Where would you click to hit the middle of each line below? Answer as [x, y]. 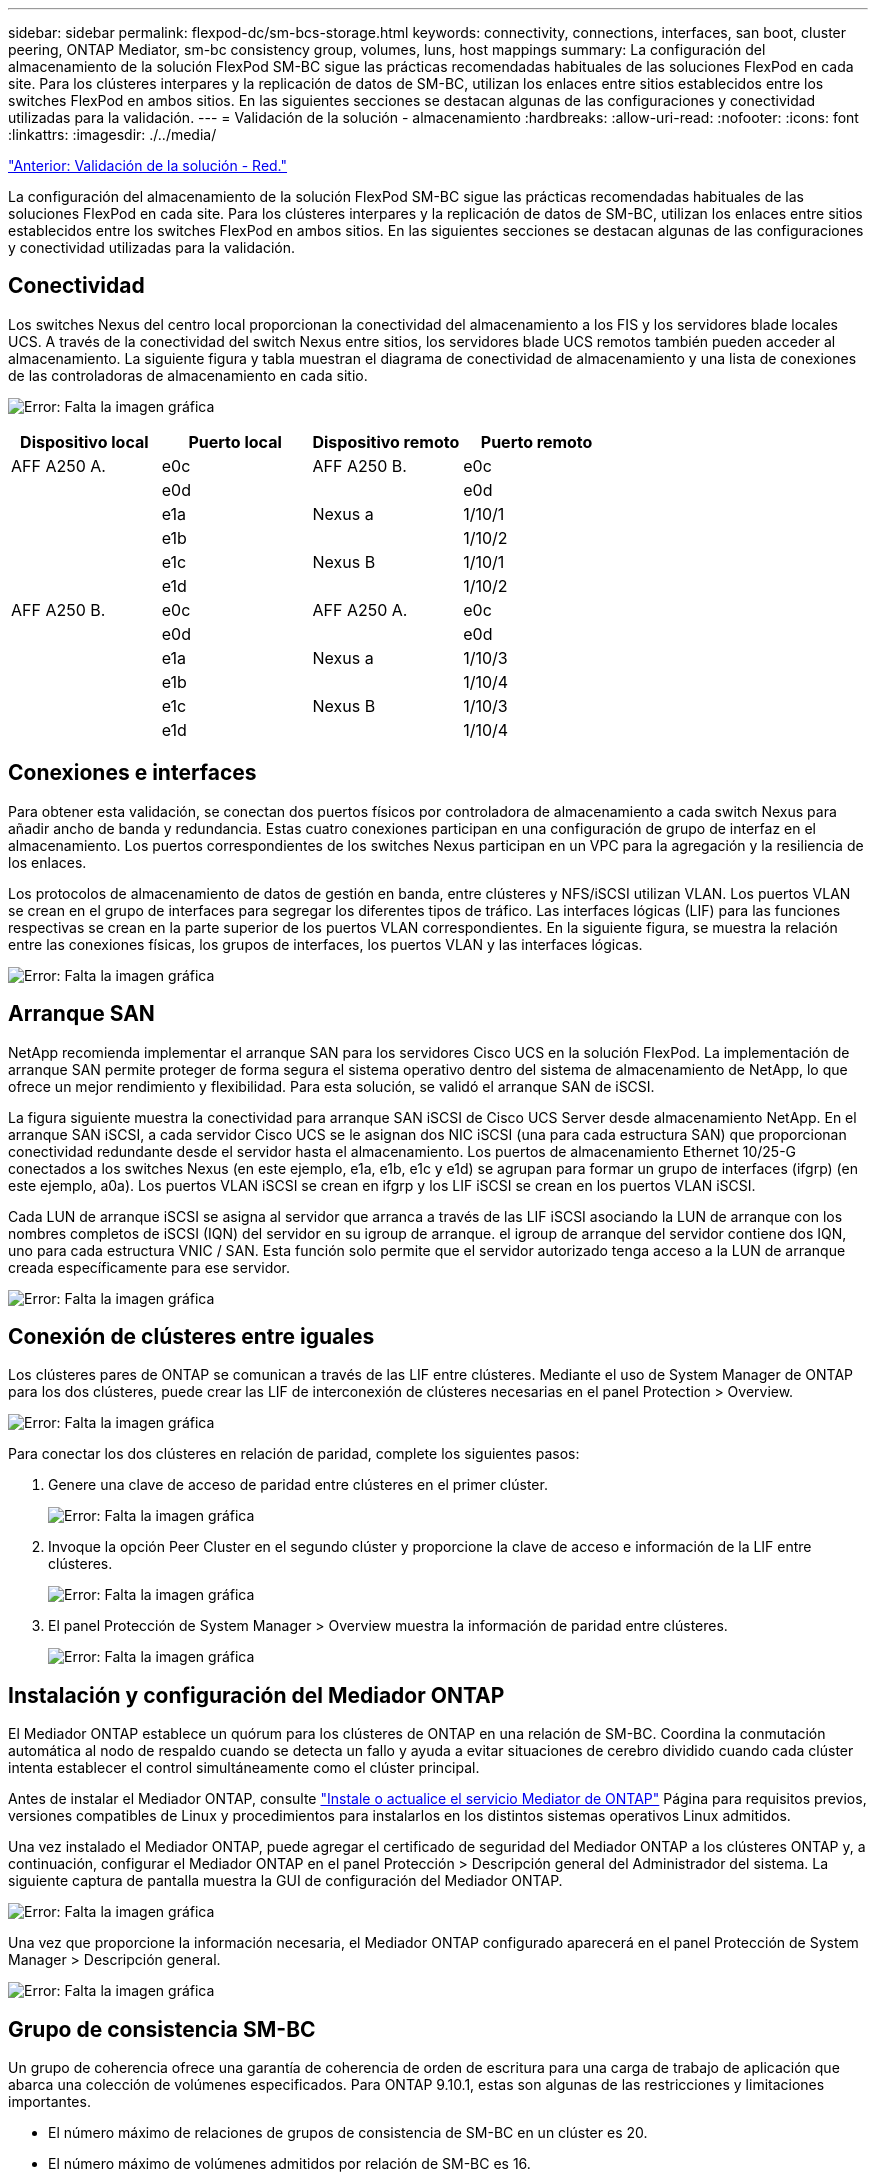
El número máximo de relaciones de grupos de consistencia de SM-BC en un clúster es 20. [348, 2133]
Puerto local [235, 441]
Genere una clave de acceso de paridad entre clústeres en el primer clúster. [298, 1485]
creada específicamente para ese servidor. [149, 1267]
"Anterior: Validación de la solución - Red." [148, 165]
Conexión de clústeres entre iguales [191, 1336]
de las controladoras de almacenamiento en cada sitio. [188, 375]
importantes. [49, 2102]
